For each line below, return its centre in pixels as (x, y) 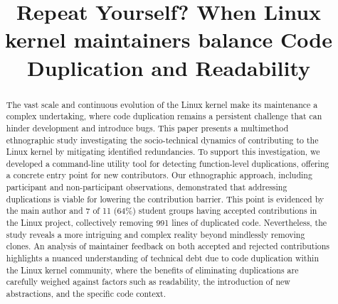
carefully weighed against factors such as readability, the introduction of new (148, 282)
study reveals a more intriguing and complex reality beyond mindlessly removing (155, 234)
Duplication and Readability (169, 67)
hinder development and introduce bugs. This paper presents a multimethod (147, 127)
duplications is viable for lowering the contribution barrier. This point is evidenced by (165, 199)
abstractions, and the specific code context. (86, 294)
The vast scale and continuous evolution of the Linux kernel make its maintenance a (162, 104)
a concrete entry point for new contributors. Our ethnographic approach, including (159, 175)
